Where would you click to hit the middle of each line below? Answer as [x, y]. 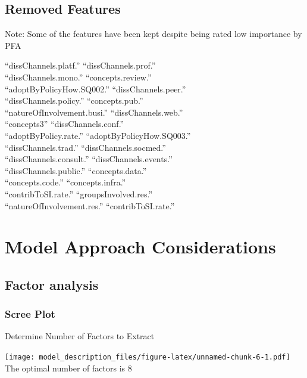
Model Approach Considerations [140, 247]
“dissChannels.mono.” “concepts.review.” [78, 77]
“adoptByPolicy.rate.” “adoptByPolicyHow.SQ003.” [98, 135]
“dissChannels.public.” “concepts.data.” [76, 170]
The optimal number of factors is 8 [68, 368]
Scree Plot [30, 314]
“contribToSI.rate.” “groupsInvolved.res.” [79, 193]
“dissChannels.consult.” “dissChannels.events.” [89, 159]
